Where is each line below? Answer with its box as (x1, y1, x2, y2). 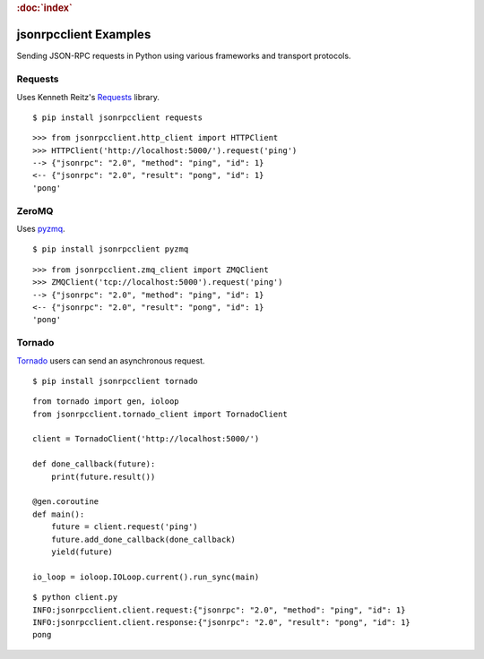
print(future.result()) (50, 471, 156, 482)
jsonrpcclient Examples (16, 27, 151, 42)
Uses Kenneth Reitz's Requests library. (16, 91, 160, 102)
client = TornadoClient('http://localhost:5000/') (32, 434, 260, 444)
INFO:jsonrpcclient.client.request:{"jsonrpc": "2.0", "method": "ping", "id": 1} (32, 604, 406, 615)
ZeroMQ (16, 204, 54, 217)
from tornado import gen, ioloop (32, 397, 179, 407)
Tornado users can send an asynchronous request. (16, 355, 205, 366)
